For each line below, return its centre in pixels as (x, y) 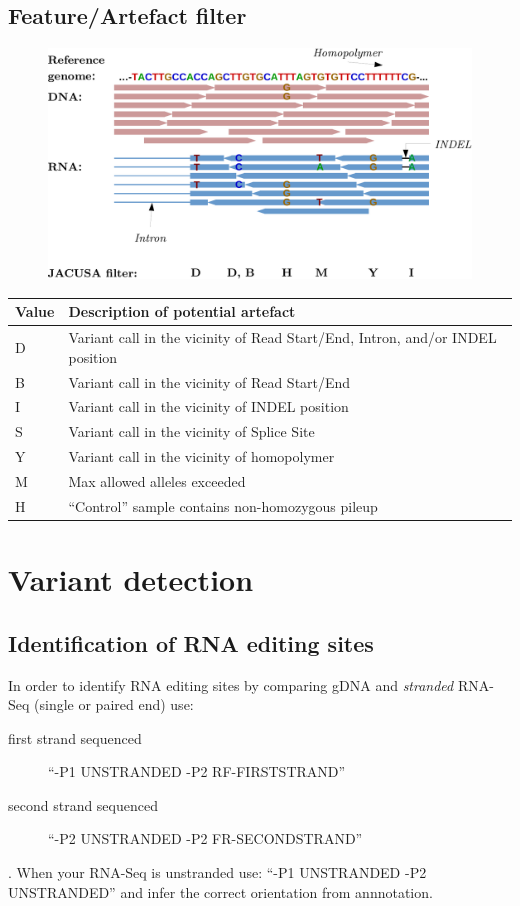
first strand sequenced (75, 737)
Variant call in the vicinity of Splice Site (191, 431)
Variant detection (131, 579)
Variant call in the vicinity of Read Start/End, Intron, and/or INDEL (282, 337)
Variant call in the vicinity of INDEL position (208, 406)
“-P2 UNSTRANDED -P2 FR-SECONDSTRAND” (205, 838)
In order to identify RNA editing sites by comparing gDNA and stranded (231, 684)
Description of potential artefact (182, 311)
